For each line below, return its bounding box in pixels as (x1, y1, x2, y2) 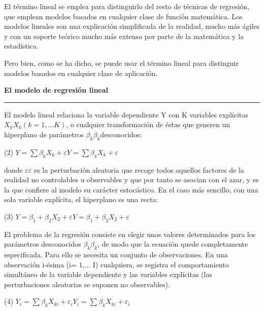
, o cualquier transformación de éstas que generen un (66, 119, 230, 130)
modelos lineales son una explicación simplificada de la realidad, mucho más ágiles (4, 21, 259, 31)
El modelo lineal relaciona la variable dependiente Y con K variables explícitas (4, 109, 248, 120)
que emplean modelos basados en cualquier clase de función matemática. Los (4, 11, 243, 21)
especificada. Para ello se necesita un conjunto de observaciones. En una (4, 249, 228, 260)
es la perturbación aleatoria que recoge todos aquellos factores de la (34, 164, 244, 175)
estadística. (4, 41, 39, 51)
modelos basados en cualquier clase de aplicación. (4, 67, 158, 78)
